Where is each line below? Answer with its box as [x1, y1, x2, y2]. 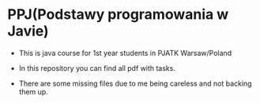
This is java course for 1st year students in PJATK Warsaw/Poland [18, 48, 232, 57]
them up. [18, 86, 48, 96]
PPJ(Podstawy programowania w [7, 6, 229, 24]
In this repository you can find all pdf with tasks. [18, 63, 175, 72]
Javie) [7, 22, 49, 40]
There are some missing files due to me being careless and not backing [18, 79, 252, 88]
